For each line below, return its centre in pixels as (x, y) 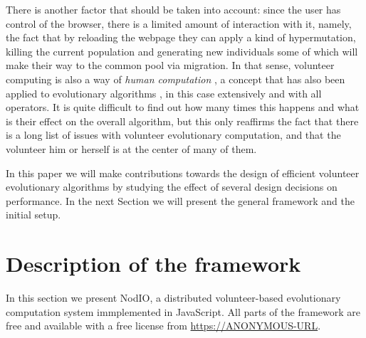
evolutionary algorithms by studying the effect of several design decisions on (172, 187)
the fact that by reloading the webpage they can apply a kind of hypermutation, (181, 37)
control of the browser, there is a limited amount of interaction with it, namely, (179, 23)
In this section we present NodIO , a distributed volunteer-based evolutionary (173, 298)
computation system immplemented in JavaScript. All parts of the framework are (183, 311)
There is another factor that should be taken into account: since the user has (173, 9)
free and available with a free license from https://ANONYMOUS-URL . (163, 326)
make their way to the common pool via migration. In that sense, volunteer (170, 65)
